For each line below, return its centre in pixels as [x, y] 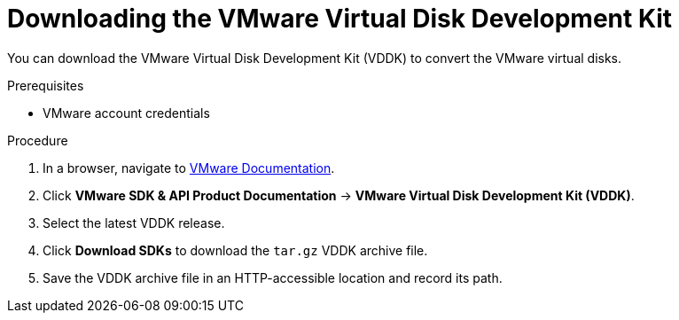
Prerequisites [46, 85]
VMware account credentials [126, 113]
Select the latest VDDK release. [134, 222]
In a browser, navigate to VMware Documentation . [189, 168]
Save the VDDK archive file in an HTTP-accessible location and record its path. [273, 277]
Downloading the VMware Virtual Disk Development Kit [340, 19]
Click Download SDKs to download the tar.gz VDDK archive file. [235, 250]
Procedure [38, 140]
